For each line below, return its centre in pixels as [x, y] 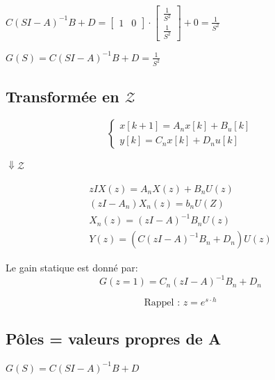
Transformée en [62, 96]
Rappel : [162, 303]
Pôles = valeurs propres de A [114, 338]
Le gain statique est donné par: [72, 268]
